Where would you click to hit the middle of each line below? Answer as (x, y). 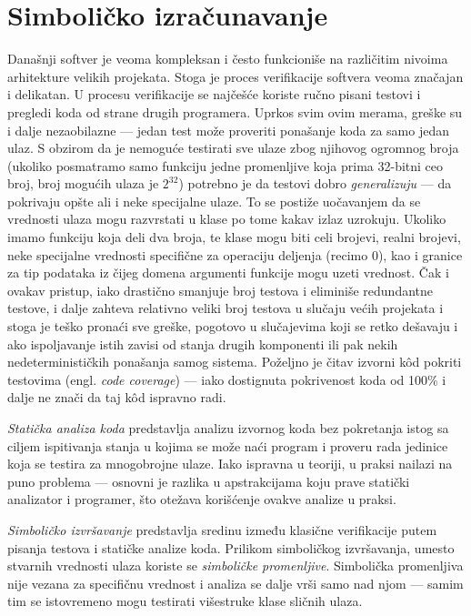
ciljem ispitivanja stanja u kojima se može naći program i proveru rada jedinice (228, 445)
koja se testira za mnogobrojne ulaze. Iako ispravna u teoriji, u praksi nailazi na (230, 464)
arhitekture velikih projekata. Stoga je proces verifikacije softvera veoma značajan (235, 76)
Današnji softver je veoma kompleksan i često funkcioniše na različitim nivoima (228, 59)
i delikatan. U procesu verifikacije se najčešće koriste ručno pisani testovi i (214, 94)
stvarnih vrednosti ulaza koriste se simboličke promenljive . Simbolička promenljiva (235, 566)
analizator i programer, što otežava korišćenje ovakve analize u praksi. (202, 499)
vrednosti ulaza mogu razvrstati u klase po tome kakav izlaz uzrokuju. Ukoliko (227, 219)
